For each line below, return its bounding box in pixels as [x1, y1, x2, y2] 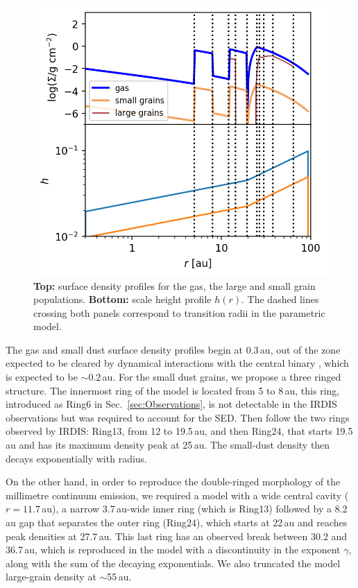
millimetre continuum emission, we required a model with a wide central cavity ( [6, 487, 349, 502]
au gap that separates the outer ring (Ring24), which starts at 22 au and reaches [6, 515, 348, 530]
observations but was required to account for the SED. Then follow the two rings [6, 410, 350, 424]
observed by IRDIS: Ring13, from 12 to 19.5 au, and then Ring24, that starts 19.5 [6, 424, 353, 438]
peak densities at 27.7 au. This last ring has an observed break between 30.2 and [6, 528, 348, 543]
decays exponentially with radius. [6, 451, 147, 465]
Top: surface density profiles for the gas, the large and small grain [33, 278, 316, 293]
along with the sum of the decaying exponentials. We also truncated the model [6, 555, 341, 570]
